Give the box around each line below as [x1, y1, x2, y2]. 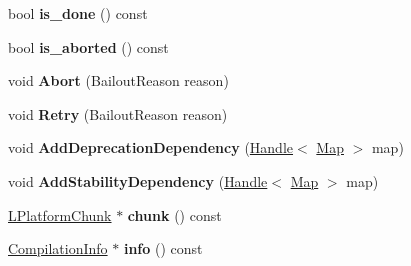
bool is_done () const [8, 3, 148, 23]
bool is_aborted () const [8, 36, 169, 57]
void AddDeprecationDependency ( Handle [8, 137, 294, 158]
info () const [123, 238, 203, 259]
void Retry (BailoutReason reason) [8, 103, 228, 124]
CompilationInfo [8, 238, 108, 259]
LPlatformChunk [8, 204, 112, 225]
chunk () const [127, 204, 222, 225]
